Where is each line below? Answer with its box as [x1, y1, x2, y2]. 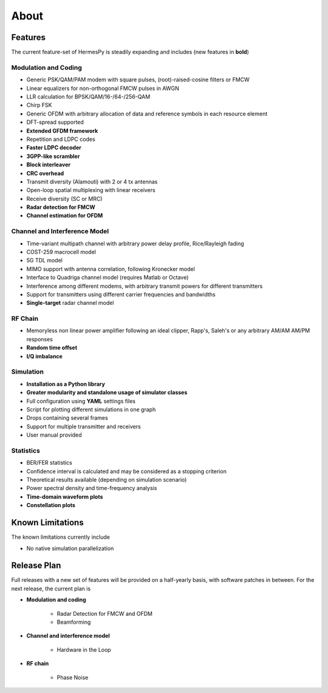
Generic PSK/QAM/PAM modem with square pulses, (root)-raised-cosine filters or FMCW [26, 76, 250, 83]
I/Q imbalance [26, 352, 63, 360]
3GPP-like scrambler [26, 152, 80, 160]
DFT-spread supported [26, 118, 84, 126]
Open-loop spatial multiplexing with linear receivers [26, 186, 155, 194]
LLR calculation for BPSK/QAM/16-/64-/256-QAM [26, 93, 151, 100]
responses [26, 335, 53, 343]
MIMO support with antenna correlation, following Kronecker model [26, 265, 196, 273]
